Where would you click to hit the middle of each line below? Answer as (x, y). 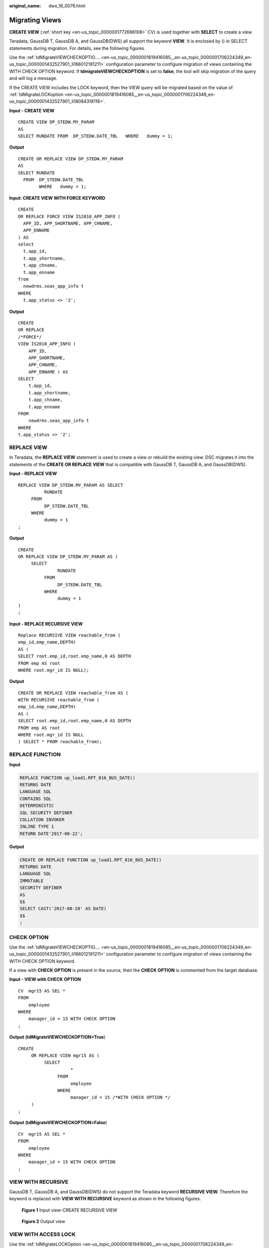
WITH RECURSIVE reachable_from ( (59, 700)
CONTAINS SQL (36, 798)
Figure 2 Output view (43, 1222)
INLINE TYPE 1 (37, 827)
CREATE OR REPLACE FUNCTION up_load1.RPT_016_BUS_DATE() (91, 860)
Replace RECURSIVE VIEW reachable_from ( (69, 635)
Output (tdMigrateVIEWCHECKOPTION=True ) (57, 1037)
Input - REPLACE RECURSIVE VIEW (46, 624)
